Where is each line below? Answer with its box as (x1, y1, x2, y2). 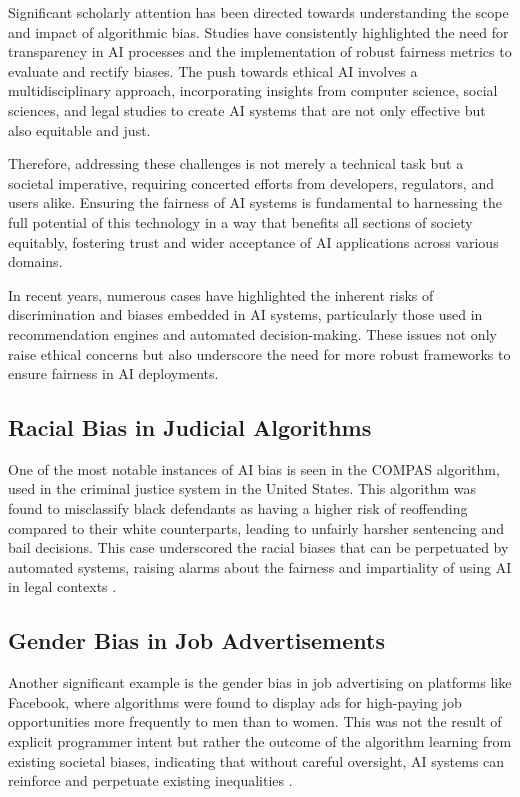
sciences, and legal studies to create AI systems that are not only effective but (8, 99, 486, 120)
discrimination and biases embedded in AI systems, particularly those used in (8, 304, 483, 325)
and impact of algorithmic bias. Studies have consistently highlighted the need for (8, 21, 509, 42)
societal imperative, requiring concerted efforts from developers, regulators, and (8, 172, 494, 193)
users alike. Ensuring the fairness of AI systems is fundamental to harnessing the (8, 192, 502, 213)
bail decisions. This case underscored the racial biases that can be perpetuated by (8, 537, 509, 558)
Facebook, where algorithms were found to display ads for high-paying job (8, 691, 462, 712)
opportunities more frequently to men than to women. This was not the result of (8, 711, 502, 732)
